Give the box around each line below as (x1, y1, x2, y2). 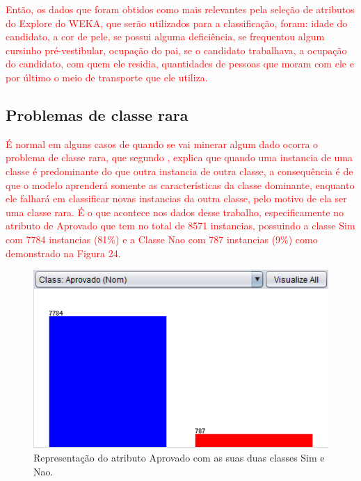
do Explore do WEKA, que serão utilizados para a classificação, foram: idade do (6, 15, 348, 30)
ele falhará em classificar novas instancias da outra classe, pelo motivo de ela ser (6, 191, 347, 206)
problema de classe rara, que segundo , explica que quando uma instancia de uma (6, 150, 353, 165)
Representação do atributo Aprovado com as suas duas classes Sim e (33, 450, 325, 465)
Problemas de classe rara (6, 104, 188, 125)
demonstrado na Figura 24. (6, 245, 121, 260)
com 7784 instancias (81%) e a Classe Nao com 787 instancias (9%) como (6, 231, 318, 246)
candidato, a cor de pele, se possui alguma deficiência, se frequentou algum (6, 29, 325, 44)
